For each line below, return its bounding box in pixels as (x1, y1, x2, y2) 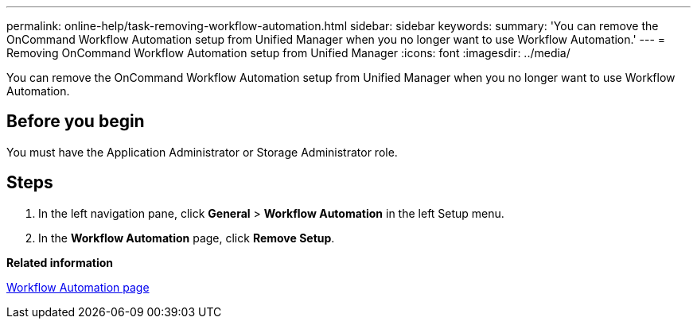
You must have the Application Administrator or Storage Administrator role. (6, 145, 398, 159)
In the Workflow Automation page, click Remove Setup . (38, 230, 335, 245)
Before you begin (6, 111, 145, 132)
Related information (6, 255, 114, 269)
